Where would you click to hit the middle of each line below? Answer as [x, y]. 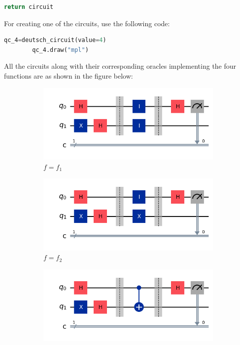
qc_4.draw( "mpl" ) [60, 50]
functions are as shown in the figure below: [69, 75]
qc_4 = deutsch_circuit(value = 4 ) [55, 40]
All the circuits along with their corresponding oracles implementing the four [120, 66]
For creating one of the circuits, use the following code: [87, 23]
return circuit [29, 7]
